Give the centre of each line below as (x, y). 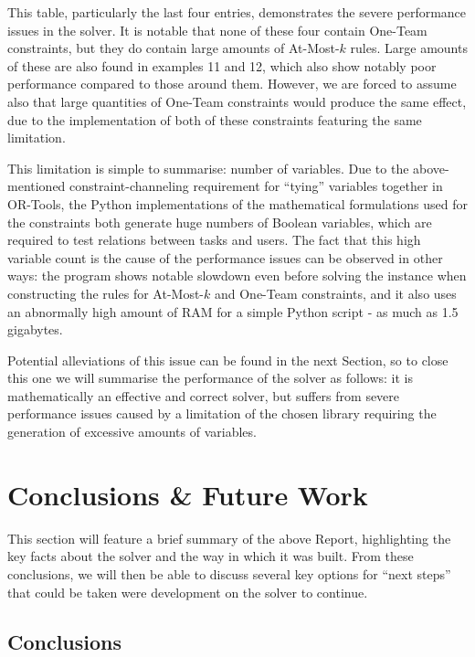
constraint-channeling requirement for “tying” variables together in (256, 186)
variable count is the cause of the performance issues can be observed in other (225, 257)
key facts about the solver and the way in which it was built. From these (211, 556)
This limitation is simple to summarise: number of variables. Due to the (208, 168)
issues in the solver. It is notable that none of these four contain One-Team (217, 30)
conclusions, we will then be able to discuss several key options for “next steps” (229, 573)
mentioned (37, 186)
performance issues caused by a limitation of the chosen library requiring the (222, 413)
